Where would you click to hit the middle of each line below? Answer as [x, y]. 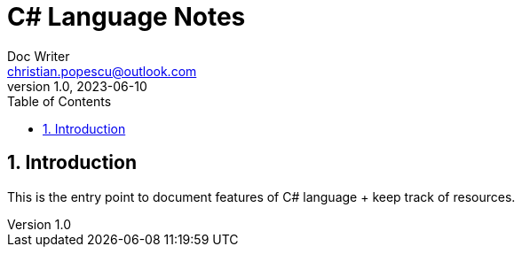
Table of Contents [59, 101]
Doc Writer [39, 56]
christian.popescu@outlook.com [102, 71]
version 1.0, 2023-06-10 [77, 86]
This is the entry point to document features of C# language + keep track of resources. [261, 196]
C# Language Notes [127, 17]
